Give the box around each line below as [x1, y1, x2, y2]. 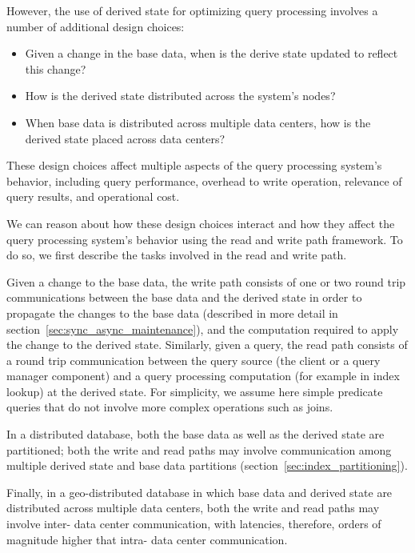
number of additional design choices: [6, 18, 185, 34]
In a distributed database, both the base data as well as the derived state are [6, 426, 385, 443]
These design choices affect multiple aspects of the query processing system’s [6, 157, 382, 174]
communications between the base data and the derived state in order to [6, 289, 362, 306]
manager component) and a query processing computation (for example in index [6, 367, 400, 384]
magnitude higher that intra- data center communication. [6, 531, 288, 547]
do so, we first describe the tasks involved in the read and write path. [6, 246, 347, 263]
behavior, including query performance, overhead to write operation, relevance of [6, 172, 402, 189]
